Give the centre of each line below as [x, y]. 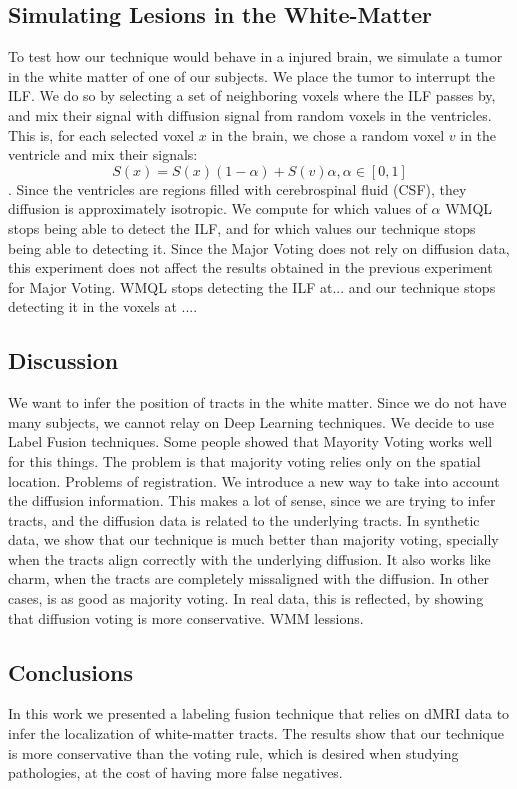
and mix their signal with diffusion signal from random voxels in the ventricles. [250, 114]
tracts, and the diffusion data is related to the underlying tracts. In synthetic [244, 519]
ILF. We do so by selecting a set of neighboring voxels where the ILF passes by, [252, 95]
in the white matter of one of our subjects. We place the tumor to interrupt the [251, 75]
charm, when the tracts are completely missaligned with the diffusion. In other [249, 578]
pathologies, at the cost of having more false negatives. [175, 772]
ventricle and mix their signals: [103, 154]
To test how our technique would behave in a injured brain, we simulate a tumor [255, 56]
